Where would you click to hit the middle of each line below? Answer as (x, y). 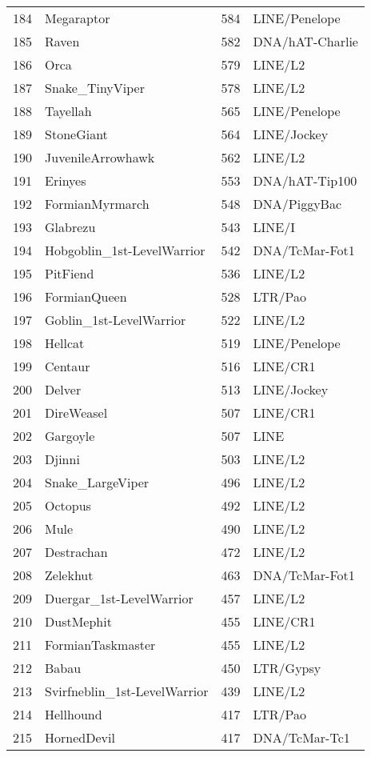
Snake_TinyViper (95, 88)
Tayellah (68, 111)
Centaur (68, 366)
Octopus (68, 505)
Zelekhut (69, 575)
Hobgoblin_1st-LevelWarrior (125, 250)
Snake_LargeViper (97, 482)
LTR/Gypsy (287, 668)
